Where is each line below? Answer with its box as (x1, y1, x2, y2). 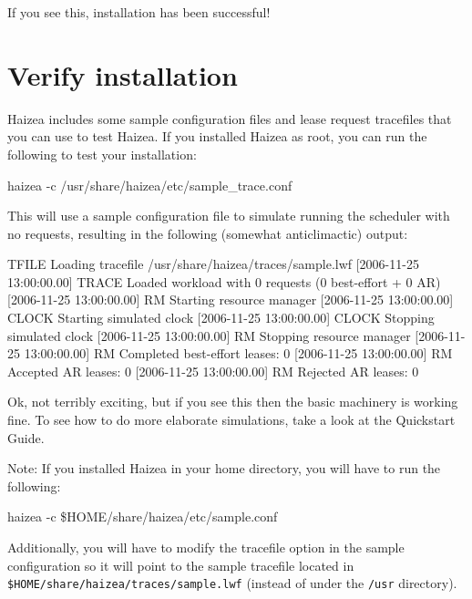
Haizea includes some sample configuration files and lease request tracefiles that (7, 108, 452, 128)
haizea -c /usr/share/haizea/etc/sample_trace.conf (7, 175, 292, 194)
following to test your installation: (7, 144, 197, 163)
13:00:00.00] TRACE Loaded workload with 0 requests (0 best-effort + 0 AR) (7, 272, 441, 291)
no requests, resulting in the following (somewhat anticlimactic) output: (7, 223, 408, 243)
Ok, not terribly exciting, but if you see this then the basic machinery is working (7, 392, 458, 411)
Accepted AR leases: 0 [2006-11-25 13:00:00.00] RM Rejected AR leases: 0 (7, 361, 419, 380)
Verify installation (7, 56, 238, 93)
